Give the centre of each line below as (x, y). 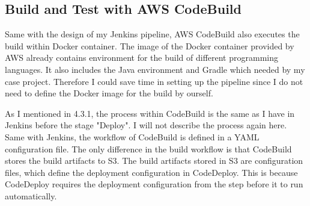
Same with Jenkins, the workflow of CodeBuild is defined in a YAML (132, 136)
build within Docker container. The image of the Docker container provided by (150, 45)
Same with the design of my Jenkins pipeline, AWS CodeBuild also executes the (152, 34)
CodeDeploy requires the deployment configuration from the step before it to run (154, 184)
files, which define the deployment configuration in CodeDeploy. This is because (151, 172)
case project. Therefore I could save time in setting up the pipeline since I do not (154, 81)
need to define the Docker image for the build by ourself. (109, 93)
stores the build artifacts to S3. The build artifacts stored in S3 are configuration (154, 161)
